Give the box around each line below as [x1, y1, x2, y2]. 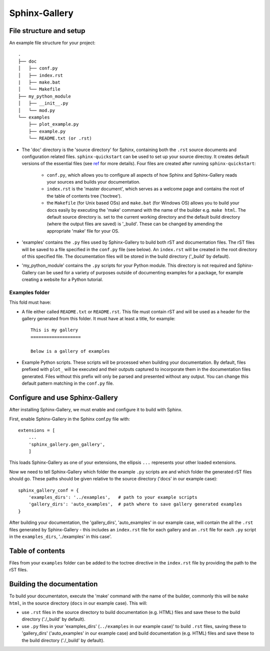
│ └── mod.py [18, 108, 55, 113]
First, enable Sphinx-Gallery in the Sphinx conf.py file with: [9, 416, 130, 422]
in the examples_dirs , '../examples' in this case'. [9, 533, 112, 539]
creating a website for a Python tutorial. [21, 277, 103, 283]
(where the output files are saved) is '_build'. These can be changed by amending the [46, 221, 222, 227]
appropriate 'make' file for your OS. [46, 228, 119, 234]
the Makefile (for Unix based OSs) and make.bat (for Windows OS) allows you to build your [46, 200, 239, 206]
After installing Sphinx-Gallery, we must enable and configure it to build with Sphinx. [9, 407, 182, 413]
